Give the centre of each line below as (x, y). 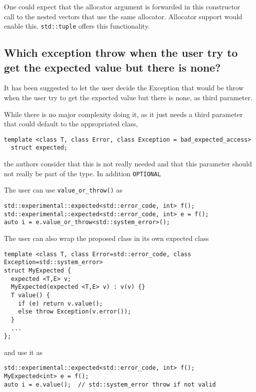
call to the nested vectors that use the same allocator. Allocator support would (123, 16)
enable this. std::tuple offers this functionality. (77, 26)
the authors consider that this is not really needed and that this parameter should (128, 164)
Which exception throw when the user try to (121, 53)
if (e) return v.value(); (60, 303)
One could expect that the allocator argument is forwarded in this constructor (122, 6)
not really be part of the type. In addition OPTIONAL (83, 173)
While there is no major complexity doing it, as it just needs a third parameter (123, 114)
